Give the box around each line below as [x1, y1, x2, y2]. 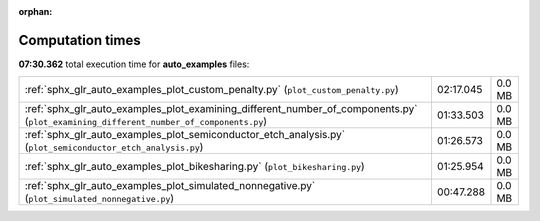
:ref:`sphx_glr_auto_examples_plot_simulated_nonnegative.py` [24, 179, 316, 193]
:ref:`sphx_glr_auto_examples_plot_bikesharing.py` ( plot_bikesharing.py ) [24, 160, 365, 174]
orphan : [18, 6, 53, 17]
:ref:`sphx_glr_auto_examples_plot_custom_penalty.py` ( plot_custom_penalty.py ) [24, 83, 399, 97]
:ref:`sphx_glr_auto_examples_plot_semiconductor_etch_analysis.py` [24, 128, 345, 142]
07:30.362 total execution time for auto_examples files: [18, 58, 250, 70]
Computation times [18, 31, 141, 49]
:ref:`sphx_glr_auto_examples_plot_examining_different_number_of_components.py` [24, 102, 418, 116]
